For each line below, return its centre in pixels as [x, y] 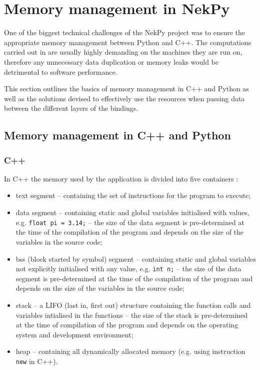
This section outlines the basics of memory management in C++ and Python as [126, 88]
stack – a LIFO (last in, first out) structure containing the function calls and [133, 305]
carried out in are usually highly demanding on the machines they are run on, [123, 52]
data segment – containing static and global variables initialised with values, [132, 212]
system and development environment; [74, 334]
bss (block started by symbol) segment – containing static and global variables [136, 258]
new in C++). [37, 361]
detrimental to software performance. [61, 71]
